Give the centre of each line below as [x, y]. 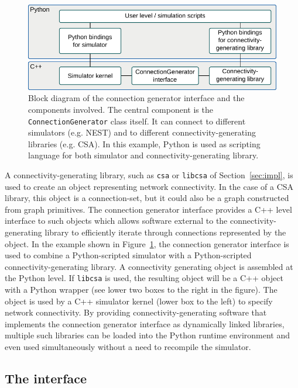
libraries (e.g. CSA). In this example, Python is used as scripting [144, 143]
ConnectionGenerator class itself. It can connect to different [137, 121]
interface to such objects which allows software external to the [116, 221]
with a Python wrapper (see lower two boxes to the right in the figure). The [141, 290]
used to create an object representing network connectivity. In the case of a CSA [149, 186]
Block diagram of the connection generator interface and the [136, 98]
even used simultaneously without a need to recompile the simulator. [128, 347]
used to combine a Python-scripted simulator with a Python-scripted [128, 255]
